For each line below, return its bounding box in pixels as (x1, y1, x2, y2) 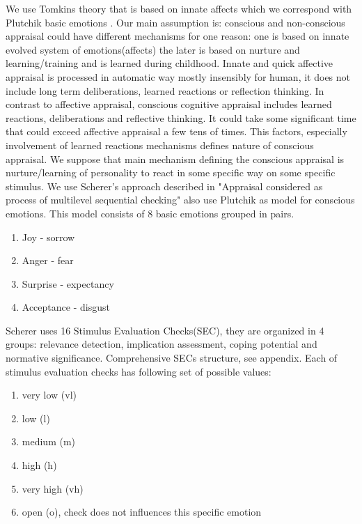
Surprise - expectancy (22, 276, 114, 291)
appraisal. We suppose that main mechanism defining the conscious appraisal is (6, 151, 345, 166)
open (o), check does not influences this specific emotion (22, 504, 262, 519)
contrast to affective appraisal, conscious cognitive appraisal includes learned (6, 97, 332, 111)
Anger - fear (22, 253, 74, 268)
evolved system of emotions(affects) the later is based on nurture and (6, 42, 300, 56)
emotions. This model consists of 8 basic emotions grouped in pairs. (6, 206, 294, 220)
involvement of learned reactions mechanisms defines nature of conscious (6, 137, 314, 152)
